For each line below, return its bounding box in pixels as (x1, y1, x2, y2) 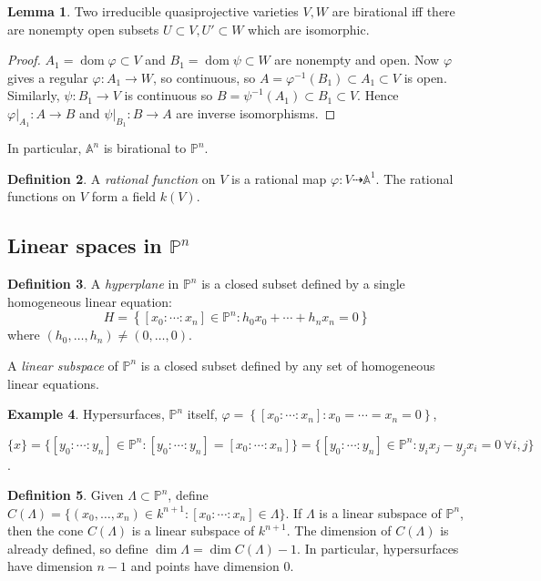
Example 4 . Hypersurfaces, (7, 404, 165, 423)
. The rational (375, 168, 454, 188)
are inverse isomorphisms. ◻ (176, 103, 336, 122)
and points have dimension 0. (130, 556, 294, 576)
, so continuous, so (153, 67, 256, 87)
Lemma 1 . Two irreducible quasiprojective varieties (7, 2, 299, 20)
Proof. (7, 50, 41, 69)
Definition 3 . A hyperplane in (7, 274, 179, 293)
